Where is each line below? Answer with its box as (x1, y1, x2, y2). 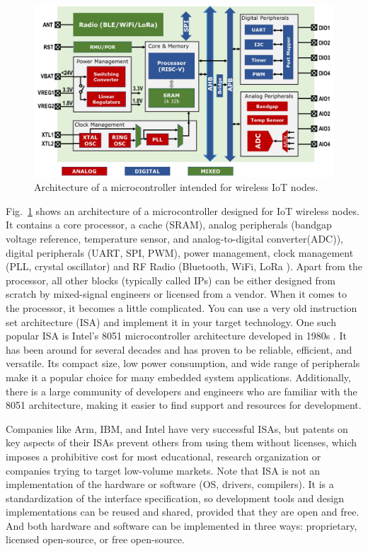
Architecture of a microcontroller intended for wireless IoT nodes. (34, 180, 318, 195)
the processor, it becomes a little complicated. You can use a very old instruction (6, 300, 357, 315)
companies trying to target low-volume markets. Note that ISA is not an (6, 463, 321, 477)
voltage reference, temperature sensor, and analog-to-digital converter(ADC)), (6, 231, 344, 246)
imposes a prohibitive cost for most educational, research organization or (6, 448, 321, 463)
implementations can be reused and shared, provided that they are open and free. (6, 504, 360, 519)
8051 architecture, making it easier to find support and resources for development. (6, 398, 362, 412)
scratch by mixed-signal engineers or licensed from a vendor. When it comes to (6, 286, 347, 301)
